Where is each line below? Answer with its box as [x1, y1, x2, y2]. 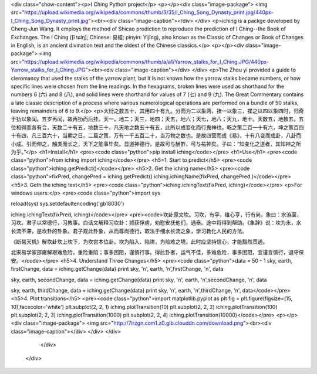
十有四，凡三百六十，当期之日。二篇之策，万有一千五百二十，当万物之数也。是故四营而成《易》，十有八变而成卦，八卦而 [11, 132, 302, 139]
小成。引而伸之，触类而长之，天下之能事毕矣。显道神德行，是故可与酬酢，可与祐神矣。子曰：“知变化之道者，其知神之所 [11, 140, 302, 147]
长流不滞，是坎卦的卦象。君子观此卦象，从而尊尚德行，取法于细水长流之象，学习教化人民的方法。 [11, 227, 248, 234]
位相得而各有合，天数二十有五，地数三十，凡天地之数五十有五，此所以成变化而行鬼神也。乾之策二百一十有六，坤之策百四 [11, 124, 304, 131]
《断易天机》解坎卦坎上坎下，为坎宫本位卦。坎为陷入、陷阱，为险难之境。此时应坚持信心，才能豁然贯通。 [11, 238, 268, 245]
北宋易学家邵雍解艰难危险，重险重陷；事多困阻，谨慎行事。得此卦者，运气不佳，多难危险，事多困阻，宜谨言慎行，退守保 [11, 249, 304, 256]
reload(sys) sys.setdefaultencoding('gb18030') [11, 200, 124, 208]
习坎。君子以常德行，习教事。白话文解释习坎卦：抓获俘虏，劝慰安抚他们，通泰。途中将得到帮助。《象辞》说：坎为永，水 [11, 219, 302, 226]
